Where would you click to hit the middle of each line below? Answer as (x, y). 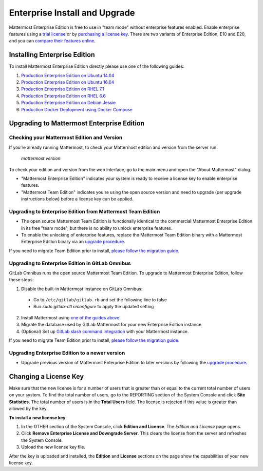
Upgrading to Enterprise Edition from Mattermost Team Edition (85, 211)
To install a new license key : (38, 417)
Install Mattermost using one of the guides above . (71, 317)
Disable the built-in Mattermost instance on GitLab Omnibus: (82, 289)
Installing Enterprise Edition (52, 55)
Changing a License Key (47, 376)
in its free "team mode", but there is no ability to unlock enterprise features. (97, 228)
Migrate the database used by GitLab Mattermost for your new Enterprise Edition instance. (112, 325)
